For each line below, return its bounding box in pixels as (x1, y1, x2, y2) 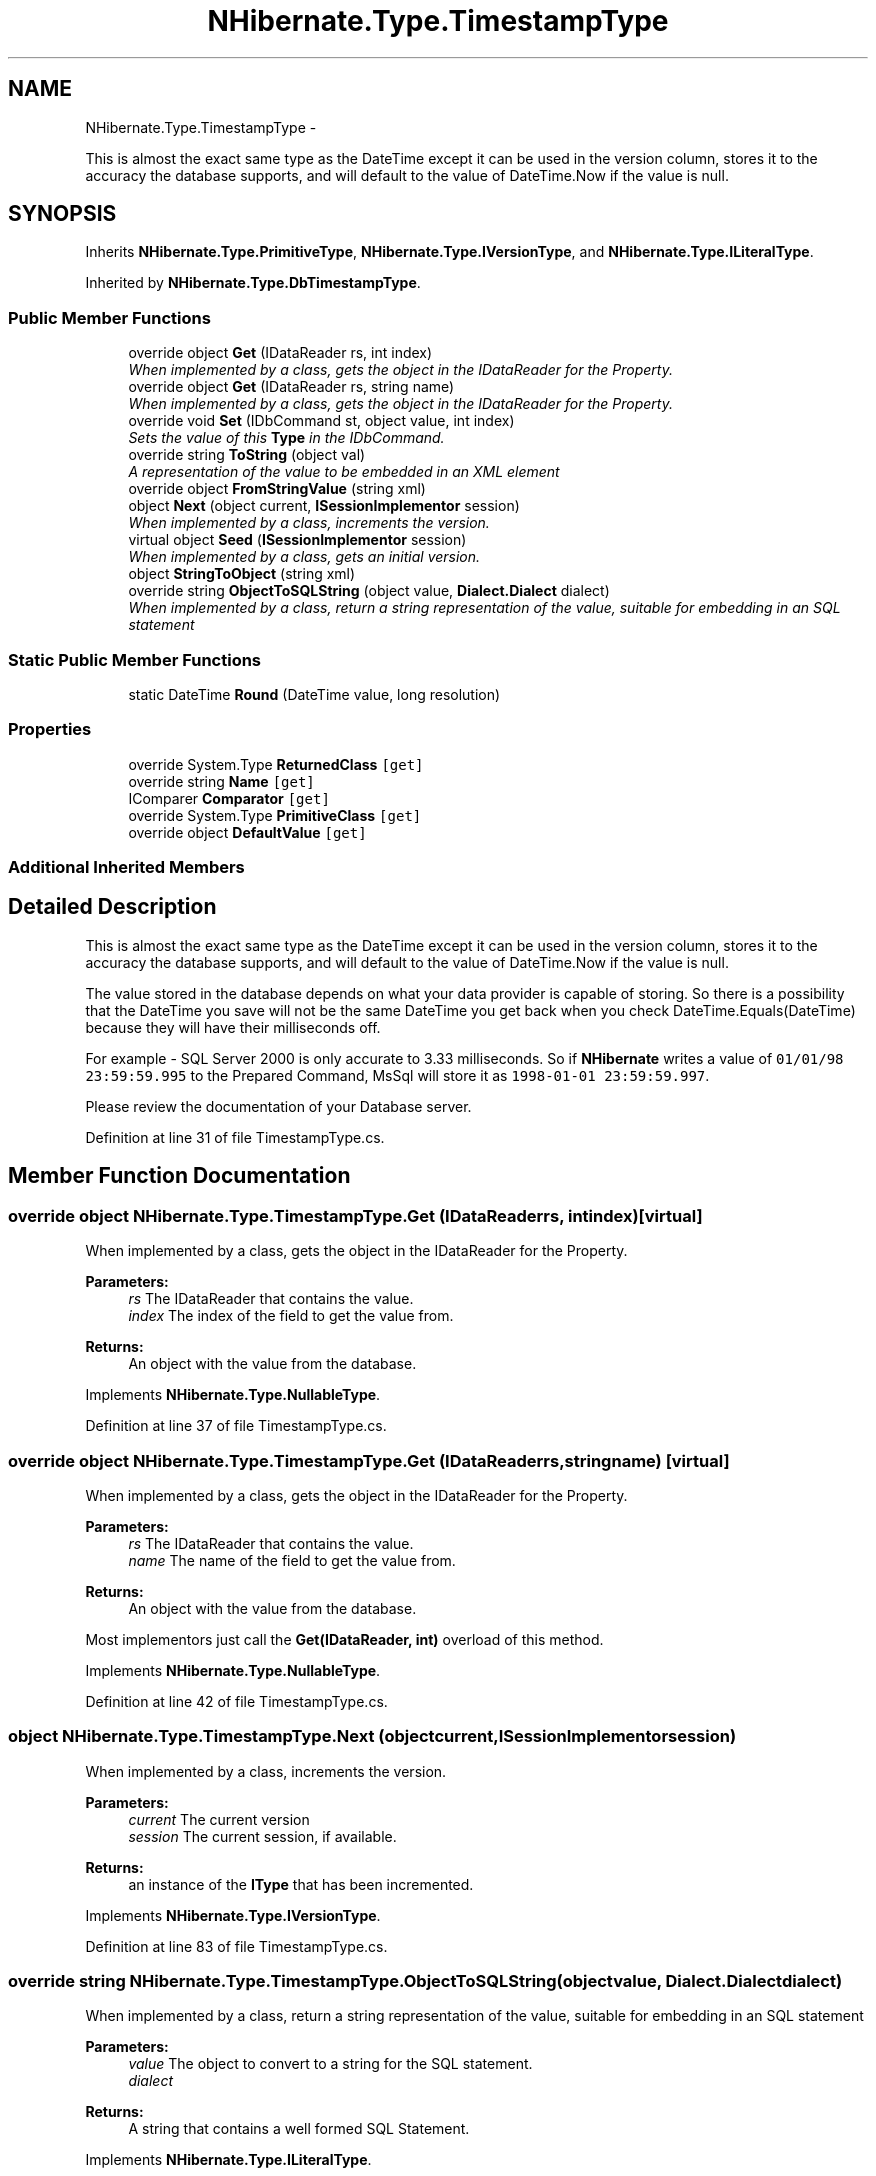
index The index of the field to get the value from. (128, 1307, 454, 1325)
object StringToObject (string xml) (128, 565, 356, 583)
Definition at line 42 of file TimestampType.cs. (85, 1692, 388, 1710)
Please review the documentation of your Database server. (85, 1097, 472, 1115)
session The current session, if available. (128, 1827, 397, 1845)
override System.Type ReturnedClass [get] (128, 755, 424, 773)
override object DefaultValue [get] (128, 823, 367, 841)
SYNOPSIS (8, 201, 117, 227)
